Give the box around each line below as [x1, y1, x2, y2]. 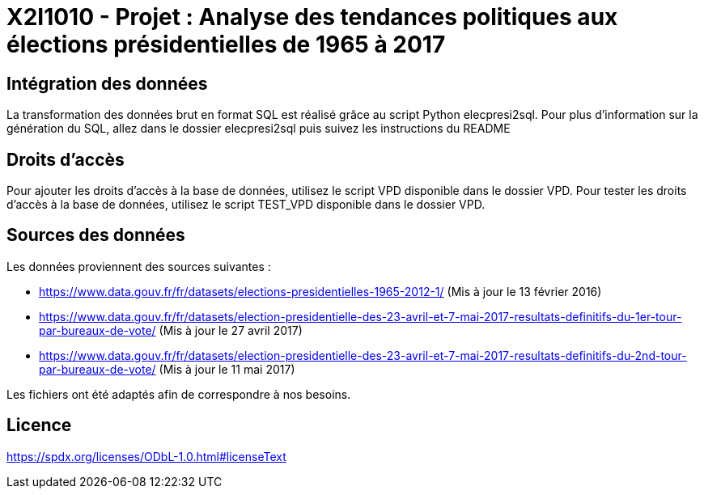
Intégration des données [6, 73, 208, 94]
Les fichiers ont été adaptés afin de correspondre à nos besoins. [6, 387, 351, 401]
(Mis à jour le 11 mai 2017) [159, 362, 295, 376]
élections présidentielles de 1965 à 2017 [6, 31, 446, 58]
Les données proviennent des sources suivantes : [6, 259, 271, 273]
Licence [6, 415, 72, 436]
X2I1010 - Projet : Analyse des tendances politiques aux [6, 3, 618, 31]
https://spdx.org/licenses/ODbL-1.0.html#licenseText [6, 449, 286, 463]
